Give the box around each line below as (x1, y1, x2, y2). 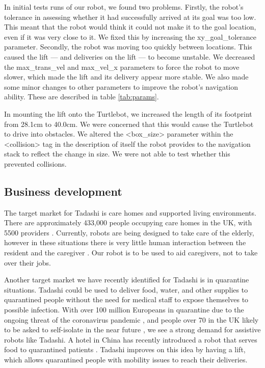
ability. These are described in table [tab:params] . (4, 91, 159, 102)
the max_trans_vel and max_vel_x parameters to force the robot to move (4, 61, 240, 72)
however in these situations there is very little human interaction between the (4, 237, 246, 248)
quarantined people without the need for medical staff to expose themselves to (4, 294, 249, 305)
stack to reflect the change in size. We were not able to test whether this (4, 148, 230, 159)
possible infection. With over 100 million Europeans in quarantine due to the (4, 304, 244, 315)
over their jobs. (4, 257, 51, 268)
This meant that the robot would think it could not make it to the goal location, (4, 21, 256, 32)
